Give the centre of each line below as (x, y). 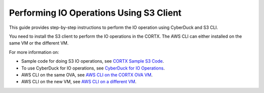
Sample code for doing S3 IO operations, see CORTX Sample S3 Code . (93, 61)
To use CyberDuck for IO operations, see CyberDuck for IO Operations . (93, 68)
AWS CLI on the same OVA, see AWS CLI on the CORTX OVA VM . (87, 75)
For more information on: (34, 52)
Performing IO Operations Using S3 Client (95, 13)
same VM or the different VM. (39, 43)
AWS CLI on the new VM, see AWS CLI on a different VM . (79, 82)
